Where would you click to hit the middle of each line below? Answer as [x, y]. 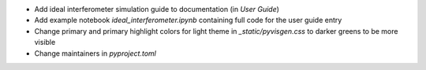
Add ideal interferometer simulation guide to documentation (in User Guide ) [157, 9]
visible [45, 42]
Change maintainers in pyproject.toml [95, 53]
